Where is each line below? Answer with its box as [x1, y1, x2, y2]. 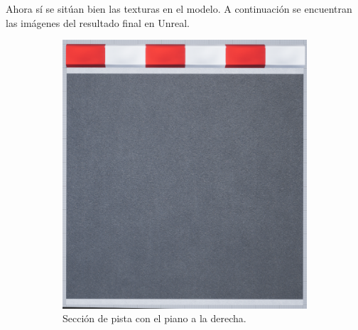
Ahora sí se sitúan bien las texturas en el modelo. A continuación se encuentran [6, 1, 352, 16]
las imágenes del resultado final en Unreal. [6, 15, 190, 30]
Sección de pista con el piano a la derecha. [63, 311, 246, 326]
